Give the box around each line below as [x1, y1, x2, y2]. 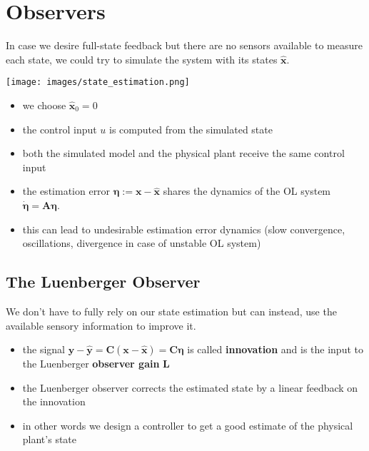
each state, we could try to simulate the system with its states [6, 51, 278, 66]
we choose [22, 97, 66, 112]
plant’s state [22, 432, 77, 447]
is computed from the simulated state [109, 121, 273, 136]
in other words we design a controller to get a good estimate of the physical [22, 417, 353, 432]
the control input [22, 121, 97, 136]
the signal [22, 342, 65, 357]
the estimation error [22, 183, 111, 198]
